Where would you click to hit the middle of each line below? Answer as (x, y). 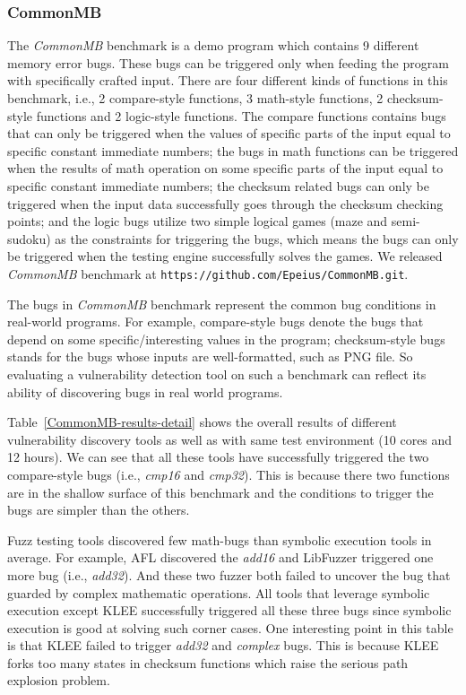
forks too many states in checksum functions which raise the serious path (208, 662)
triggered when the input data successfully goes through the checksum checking (225, 203)
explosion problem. (59, 680)
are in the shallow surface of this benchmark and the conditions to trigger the (220, 492)
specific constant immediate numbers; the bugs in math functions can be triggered (233, 150)
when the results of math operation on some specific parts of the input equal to (225, 168)
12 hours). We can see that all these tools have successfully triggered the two (218, 457)
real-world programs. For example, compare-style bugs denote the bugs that (216, 321)
